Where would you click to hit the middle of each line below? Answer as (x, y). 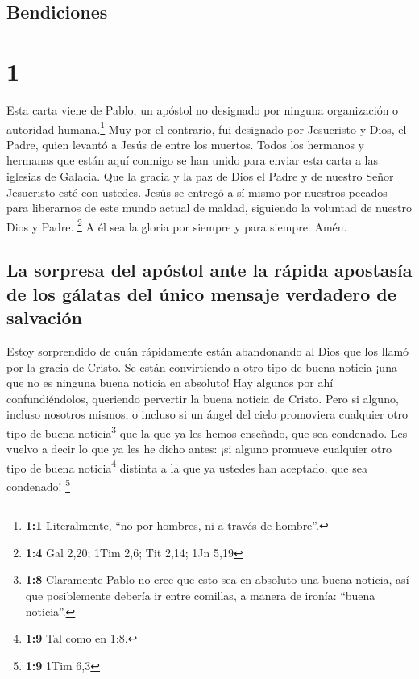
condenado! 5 (38, 485)
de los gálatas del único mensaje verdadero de (201, 293)
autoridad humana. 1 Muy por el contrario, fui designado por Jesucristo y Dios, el (207, 127)
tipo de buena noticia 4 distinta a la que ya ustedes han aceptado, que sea (187, 466)
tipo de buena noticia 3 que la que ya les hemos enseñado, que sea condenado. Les (207, 431)
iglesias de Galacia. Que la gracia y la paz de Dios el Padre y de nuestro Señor (200, 175)
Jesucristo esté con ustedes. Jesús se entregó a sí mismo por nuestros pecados (197, 192)
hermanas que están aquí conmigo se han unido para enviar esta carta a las (192, 160)
